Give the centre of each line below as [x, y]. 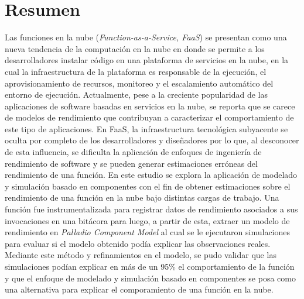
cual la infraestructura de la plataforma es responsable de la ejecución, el [136, 71]
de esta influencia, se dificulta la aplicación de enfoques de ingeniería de [133, 152]
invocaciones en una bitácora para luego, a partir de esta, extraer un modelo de [147, 220]
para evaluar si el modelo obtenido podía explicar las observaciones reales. [138, 243]
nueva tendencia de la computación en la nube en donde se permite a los [135, 48]
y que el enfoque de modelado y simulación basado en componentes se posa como [150, 278]
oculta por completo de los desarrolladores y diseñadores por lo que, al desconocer [152, 140]
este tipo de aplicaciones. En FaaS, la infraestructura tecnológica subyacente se [146, 128]
